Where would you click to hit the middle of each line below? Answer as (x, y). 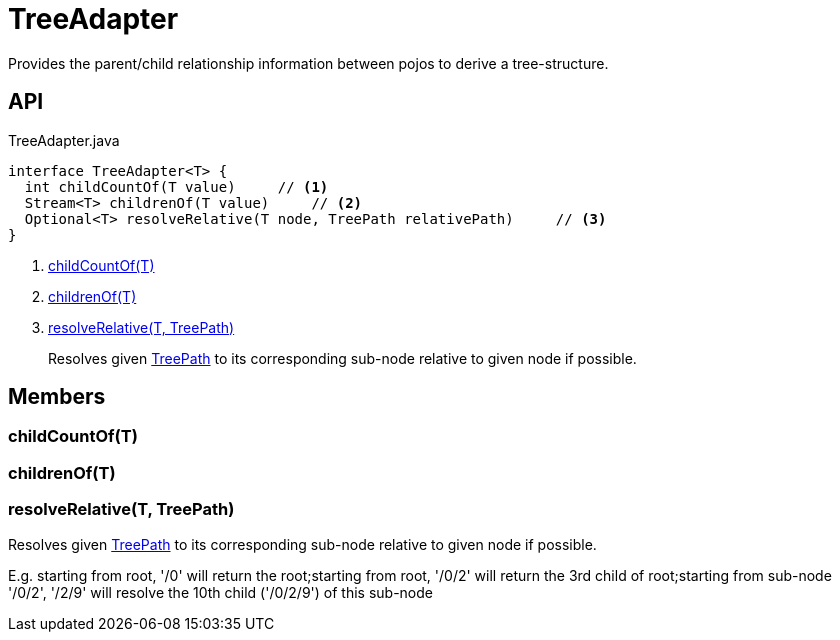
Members (57, 397)
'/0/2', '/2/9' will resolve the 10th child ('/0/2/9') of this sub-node (220, 592)
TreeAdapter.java (64, 140)
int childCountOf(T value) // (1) (176, 186)
